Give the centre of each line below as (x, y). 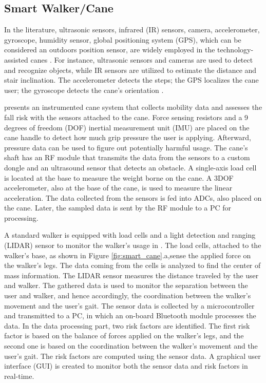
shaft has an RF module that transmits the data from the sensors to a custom (127, 157)
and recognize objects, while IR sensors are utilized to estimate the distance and (130, 70)
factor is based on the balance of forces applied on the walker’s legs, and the (124, 336)
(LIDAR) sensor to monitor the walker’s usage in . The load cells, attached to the (133, 245)
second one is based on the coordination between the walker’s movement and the (131, 346)
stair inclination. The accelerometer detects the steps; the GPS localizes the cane (131, 80)
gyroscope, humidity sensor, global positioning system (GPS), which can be (123, 39)
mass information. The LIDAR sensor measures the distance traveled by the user (131, 275)
